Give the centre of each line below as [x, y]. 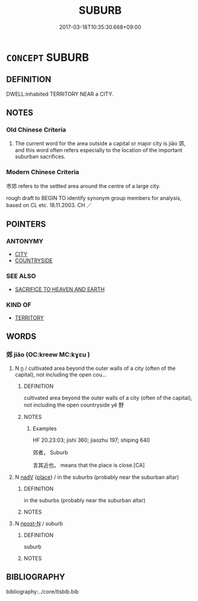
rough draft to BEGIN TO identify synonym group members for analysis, [94, 198]
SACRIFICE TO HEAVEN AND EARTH [60, 289]
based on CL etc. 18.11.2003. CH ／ [49, 205]
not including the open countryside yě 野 [74, 405]
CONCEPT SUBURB [48, 57]
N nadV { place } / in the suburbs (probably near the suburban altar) [97, 477]
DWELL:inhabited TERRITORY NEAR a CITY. [60, 94]
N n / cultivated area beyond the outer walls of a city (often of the [95, 368]
